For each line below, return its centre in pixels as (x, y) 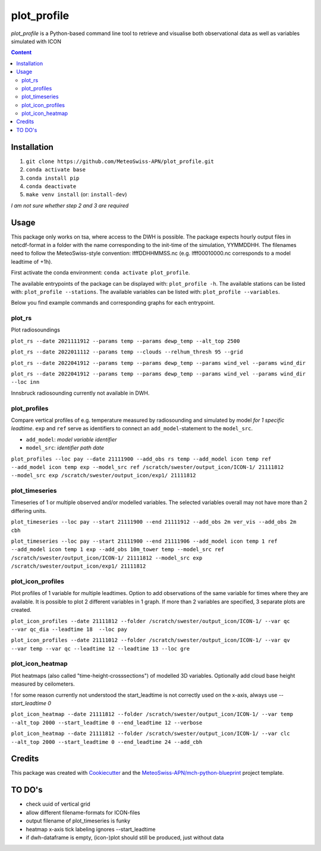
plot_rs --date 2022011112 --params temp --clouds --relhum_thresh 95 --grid (127, 352)
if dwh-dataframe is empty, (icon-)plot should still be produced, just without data (125, 837)
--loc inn (25, 382)
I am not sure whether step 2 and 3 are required (70, 205)
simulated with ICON (36, 41)
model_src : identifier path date (65, 448)
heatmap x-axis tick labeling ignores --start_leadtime (91, 829)
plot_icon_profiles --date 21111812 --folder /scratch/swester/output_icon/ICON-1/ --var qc (151, 621)
